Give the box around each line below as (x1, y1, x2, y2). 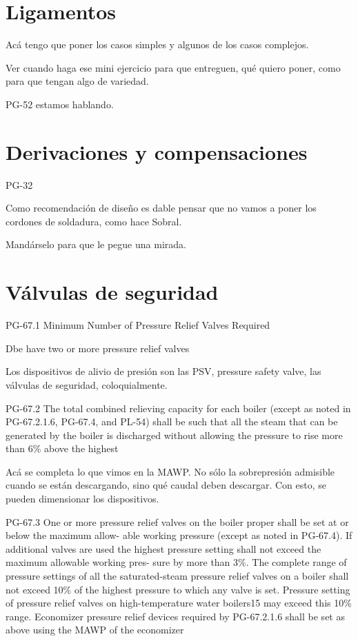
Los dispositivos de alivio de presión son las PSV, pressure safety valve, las (6, 364, 321, 378)
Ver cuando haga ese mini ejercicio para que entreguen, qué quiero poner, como (6, 60, 341, 74)
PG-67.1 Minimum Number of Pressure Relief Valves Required (6, 318, 270, 332)
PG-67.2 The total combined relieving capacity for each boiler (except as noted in (6, 400, 351, 415)
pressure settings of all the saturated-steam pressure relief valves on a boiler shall (6, 569, 349, 583)
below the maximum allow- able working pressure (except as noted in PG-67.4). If (6, 528, 352, 542)
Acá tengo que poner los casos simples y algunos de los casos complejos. (6, 37, 309, 52)
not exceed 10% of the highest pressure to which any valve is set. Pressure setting (6, 582, 350, 596)
